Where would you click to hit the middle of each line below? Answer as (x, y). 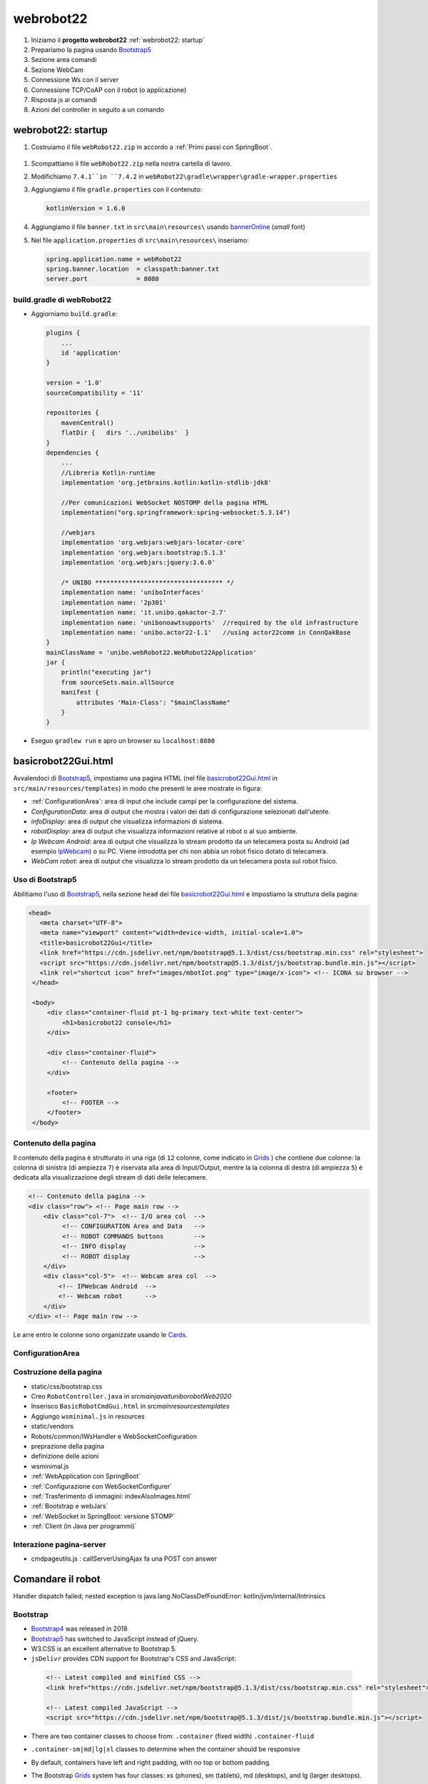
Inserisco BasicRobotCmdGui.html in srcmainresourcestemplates (130, 1407)
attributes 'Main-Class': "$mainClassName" (153, 702)
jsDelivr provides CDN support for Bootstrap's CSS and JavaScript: (134, 1658)
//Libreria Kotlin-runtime (108, 472)
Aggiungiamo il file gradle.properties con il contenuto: (117, 190)
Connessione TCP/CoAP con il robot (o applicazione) (109, 90)
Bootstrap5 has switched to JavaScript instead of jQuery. (115, 1638)
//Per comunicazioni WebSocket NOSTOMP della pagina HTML (164, 502)
